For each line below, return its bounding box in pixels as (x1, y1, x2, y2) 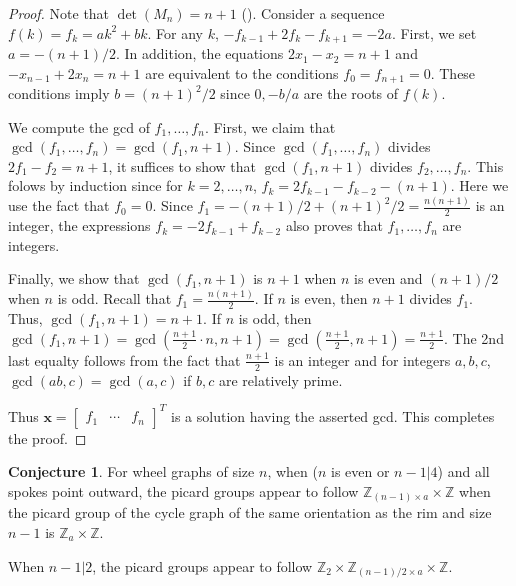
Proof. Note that (8, 3, 110, 23)
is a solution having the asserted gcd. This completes (171, 405, 495, 426)
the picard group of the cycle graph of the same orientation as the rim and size (8, 502, 492, 523)
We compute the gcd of (8, 116, 150, 137)
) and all (437, 461, 490, 482)
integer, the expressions (8, 215, 151, 236)
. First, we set (391, 22, 477, 43)
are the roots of (303, 83, 399, 104)
